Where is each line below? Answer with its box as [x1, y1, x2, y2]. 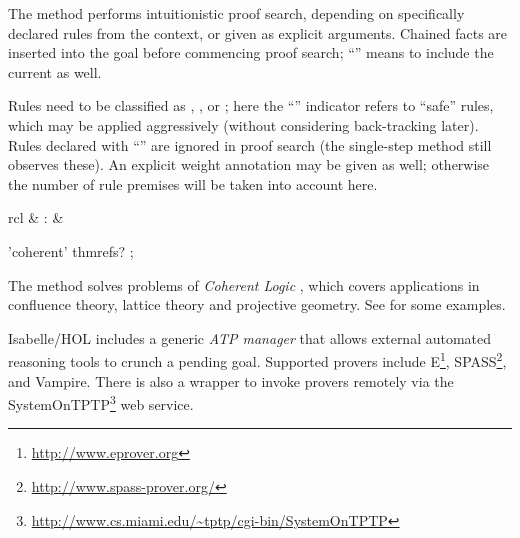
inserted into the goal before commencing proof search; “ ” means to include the [8, 42, 494, 63]
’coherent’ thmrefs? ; [8, 240, 134, 261]
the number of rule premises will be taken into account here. [8, 173, 378, 194]
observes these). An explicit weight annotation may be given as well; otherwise [8, 154, 490, 175]
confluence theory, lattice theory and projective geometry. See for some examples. [8, 294, 506, 315]
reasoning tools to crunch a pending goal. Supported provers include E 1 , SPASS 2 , [8, 348, 507, 371]
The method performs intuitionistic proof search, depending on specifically [8, 3, 465, 23]
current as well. [8, 61, 102, 82]
